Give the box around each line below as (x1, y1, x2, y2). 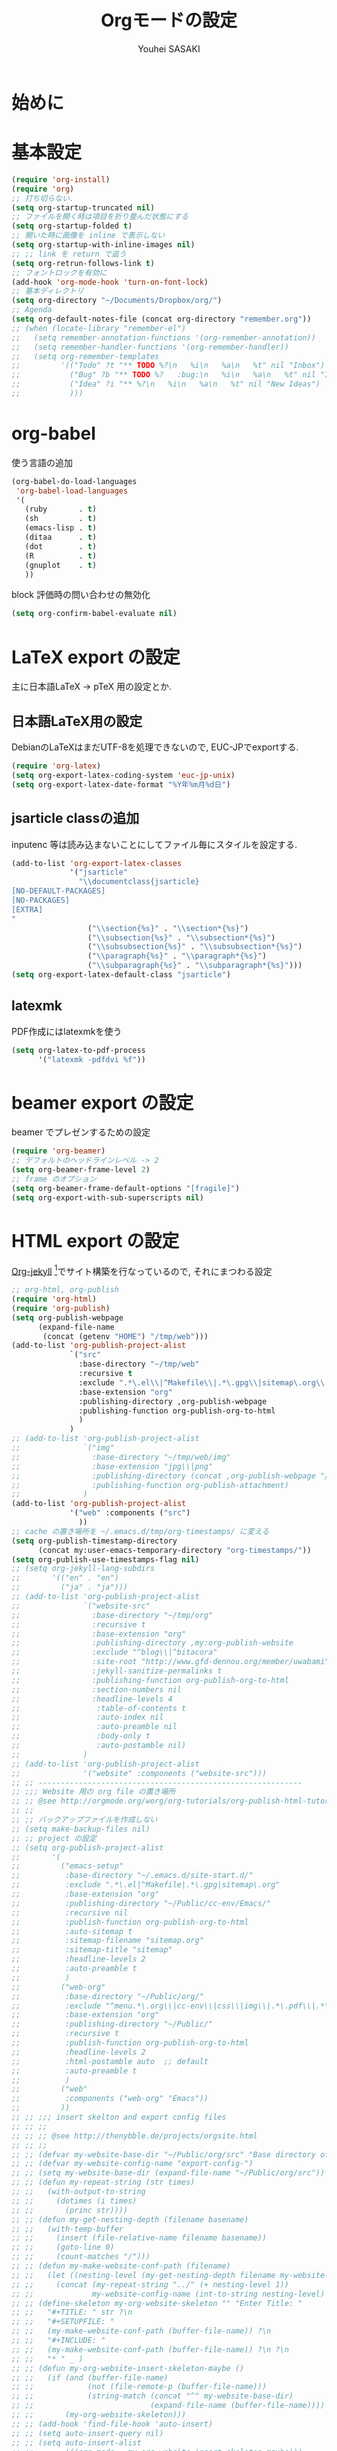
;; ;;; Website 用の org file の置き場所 (11, 1787, 176, 1797)
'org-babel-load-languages (15, 486, 129, 496)
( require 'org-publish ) (11, 1303, 111, 1313)
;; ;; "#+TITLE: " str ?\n (11, 2307, 133, 2318)
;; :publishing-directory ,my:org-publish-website (11, 1638, 294, 1648)
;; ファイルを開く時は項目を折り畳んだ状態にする (11, 212, 189, 222)
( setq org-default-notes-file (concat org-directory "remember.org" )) (11, 314, 312, 324)
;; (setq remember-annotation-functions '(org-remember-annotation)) (11, 332, 316, 343)
